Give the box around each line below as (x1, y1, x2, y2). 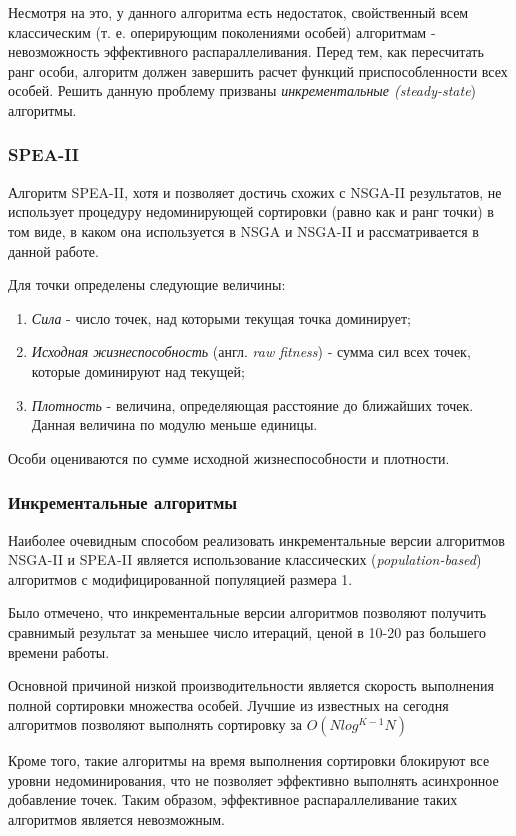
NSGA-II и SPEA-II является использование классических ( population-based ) (8, 549, 482, 570)
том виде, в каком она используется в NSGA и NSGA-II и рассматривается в (8, 220, 479, 241)
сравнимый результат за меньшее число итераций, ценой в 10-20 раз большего (8, 621, 486, 642)
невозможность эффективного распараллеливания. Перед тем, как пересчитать (8, 41, 484, 62)
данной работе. (8, 240, 99, 261)
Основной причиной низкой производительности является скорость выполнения (8, 675, 494, 696)
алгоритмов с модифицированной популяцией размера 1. (8, 568, 353, 589)
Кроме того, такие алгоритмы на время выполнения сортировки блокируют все (8, 750, 490, 771)
